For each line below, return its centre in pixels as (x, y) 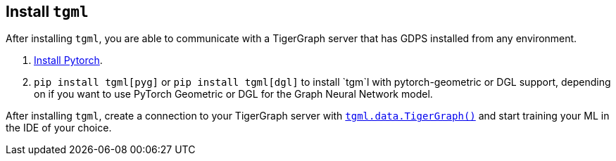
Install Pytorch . (68, 60)
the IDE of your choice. (59, 128)
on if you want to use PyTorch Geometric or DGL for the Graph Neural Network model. (233, 94)
